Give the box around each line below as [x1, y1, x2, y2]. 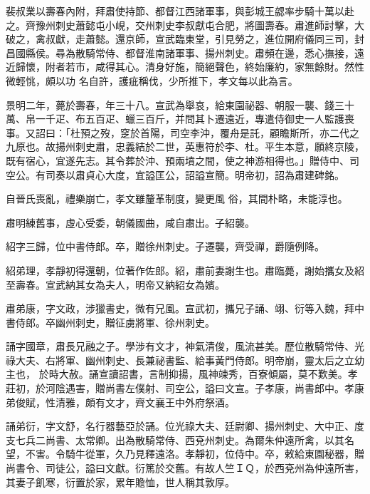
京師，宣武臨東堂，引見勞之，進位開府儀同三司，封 [125, 31, 364, 46]
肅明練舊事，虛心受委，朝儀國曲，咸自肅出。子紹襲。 [6, 215, 255, 230]
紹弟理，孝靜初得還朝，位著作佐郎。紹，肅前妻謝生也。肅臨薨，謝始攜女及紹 [6, 262, 364, 277]
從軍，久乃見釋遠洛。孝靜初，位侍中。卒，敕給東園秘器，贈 [85, 446, 364, 461]
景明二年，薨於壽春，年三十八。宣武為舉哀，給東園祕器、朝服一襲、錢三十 [6, 97, 354, 112]
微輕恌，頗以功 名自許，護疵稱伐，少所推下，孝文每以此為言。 [6, 73, 298, 88]
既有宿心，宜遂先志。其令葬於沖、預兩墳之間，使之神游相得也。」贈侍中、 [6, 153, 349, 168]
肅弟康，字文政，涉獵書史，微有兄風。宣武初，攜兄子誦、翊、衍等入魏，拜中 [6, 301, 364, 316]
